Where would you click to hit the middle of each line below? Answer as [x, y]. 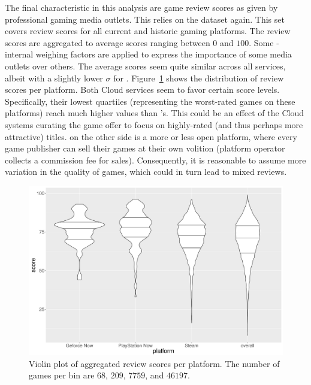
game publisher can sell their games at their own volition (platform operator [145, 148]
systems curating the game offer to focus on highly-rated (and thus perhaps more [154, 124]
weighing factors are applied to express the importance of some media [164, 54]
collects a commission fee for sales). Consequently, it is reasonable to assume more [155, 160]
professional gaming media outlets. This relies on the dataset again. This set [145, 19]
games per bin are [62, 375]
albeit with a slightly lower [54, 78]
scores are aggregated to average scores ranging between [108, 42]
